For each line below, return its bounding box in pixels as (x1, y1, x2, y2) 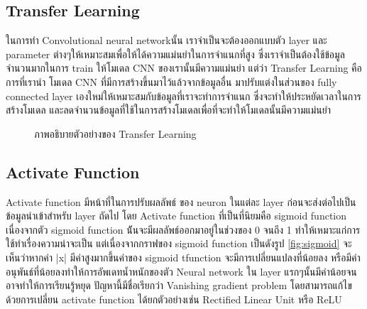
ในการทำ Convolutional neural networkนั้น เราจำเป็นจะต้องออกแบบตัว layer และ (6, 33, 327, 48)
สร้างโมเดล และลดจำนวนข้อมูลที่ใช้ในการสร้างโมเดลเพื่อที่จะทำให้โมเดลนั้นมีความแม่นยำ (6, 102, 332, 117)
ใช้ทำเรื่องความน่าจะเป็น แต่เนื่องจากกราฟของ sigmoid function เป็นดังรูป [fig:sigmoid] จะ (6, 236, 352, 251)
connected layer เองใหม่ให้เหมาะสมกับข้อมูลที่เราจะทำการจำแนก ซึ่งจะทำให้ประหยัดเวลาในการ (6, 88, 361, 103)
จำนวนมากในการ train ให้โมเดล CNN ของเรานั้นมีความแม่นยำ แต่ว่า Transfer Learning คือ (6, 60, 362, 75)
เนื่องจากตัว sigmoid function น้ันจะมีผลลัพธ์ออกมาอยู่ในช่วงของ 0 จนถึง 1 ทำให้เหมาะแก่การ (6, 222, 361, 237)
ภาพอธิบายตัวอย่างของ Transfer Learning (34, 126, 197, 141)
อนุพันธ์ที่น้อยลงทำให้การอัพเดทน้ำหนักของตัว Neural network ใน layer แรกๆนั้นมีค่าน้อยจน (6, 264, 357, 278)
